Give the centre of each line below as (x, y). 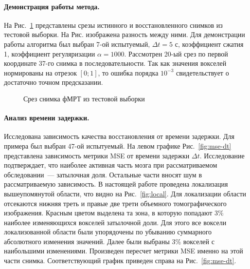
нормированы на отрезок (40, 72)
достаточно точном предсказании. (54, 82)
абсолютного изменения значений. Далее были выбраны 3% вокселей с (109, 241)
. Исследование (222, 155)
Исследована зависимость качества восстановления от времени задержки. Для (119, 136)
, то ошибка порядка (128, 72)
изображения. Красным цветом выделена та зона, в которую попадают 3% (114, 213)
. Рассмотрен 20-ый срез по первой (176, 53)
